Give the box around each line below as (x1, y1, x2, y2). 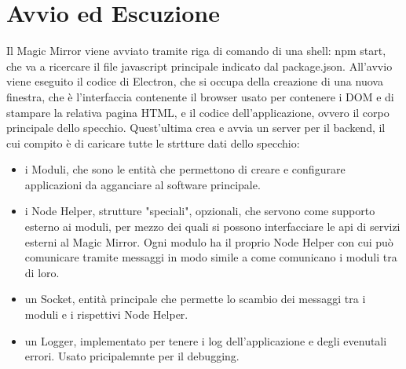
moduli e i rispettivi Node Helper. (24, 306, 188, 323)
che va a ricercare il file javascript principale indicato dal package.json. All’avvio (6, 57, 393, 74)
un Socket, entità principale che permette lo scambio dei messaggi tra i (24, 290, 366, 307)
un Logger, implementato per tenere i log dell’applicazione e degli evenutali (24, 332, 387, 349)
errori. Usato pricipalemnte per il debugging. (24, 348, 240, 364)
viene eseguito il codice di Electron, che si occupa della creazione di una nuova (6, 73, 383, 90)
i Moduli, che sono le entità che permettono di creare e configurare (24, 161, 346, 177)
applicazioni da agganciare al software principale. (24, 176, 261, 192)
